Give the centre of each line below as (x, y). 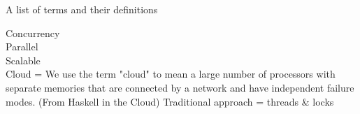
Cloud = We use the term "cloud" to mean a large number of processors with (171, 74)
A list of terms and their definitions (82, 9)
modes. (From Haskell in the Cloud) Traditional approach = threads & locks (170, 101)
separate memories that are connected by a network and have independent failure (180, 87)
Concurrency (33, 33)
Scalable (23, 60)
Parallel (22, 47)
